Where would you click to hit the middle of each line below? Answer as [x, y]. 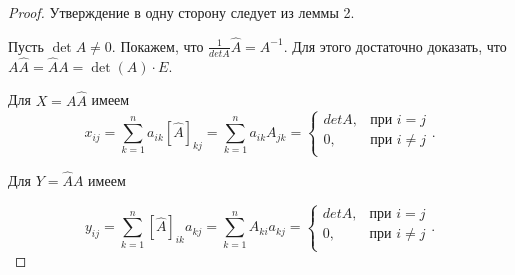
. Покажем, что [157, 45]
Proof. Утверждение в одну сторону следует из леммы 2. [181, 12]
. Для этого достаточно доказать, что [395, 45]
